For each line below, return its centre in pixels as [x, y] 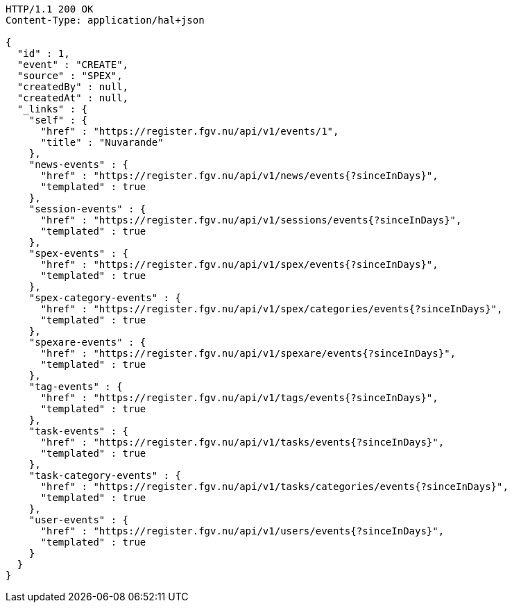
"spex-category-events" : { [105, 298]
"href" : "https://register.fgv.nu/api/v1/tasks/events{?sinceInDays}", [242, 442]
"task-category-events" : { [105, 475]
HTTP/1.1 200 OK [50, 9]
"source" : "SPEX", [70, 76]
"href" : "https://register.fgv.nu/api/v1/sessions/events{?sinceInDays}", [251, 220]
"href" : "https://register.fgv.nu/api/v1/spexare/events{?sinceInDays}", [248, 353]
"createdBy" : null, [73, 87]
